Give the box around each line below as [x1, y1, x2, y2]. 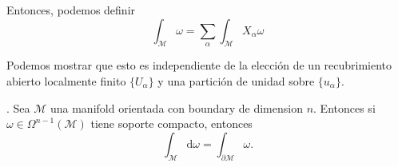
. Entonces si [313, 99, 376, 116]
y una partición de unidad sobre [157, 72, 315, 89]
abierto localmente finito [6, 72, 126, 89]
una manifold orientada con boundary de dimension [50, 99, 303, 116]
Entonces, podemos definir [6, 2, 136, 18]
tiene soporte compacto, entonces [90, 115, 253, 132]
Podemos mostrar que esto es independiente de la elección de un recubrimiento [6, 57, 392, 74]
